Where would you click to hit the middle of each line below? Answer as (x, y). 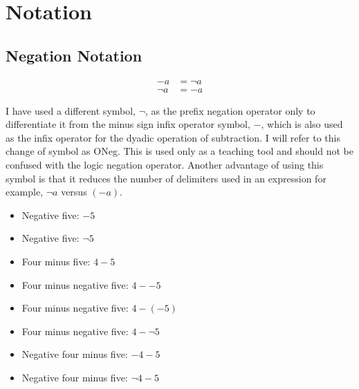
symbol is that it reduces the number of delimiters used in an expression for (166, 178)
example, (25, 192)
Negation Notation (74, 55)
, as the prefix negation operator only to (230, 110)
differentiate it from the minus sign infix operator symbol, (128, 124)
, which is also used (302, 124)
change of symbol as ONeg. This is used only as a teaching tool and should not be (179, 151)
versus (74, 192)
